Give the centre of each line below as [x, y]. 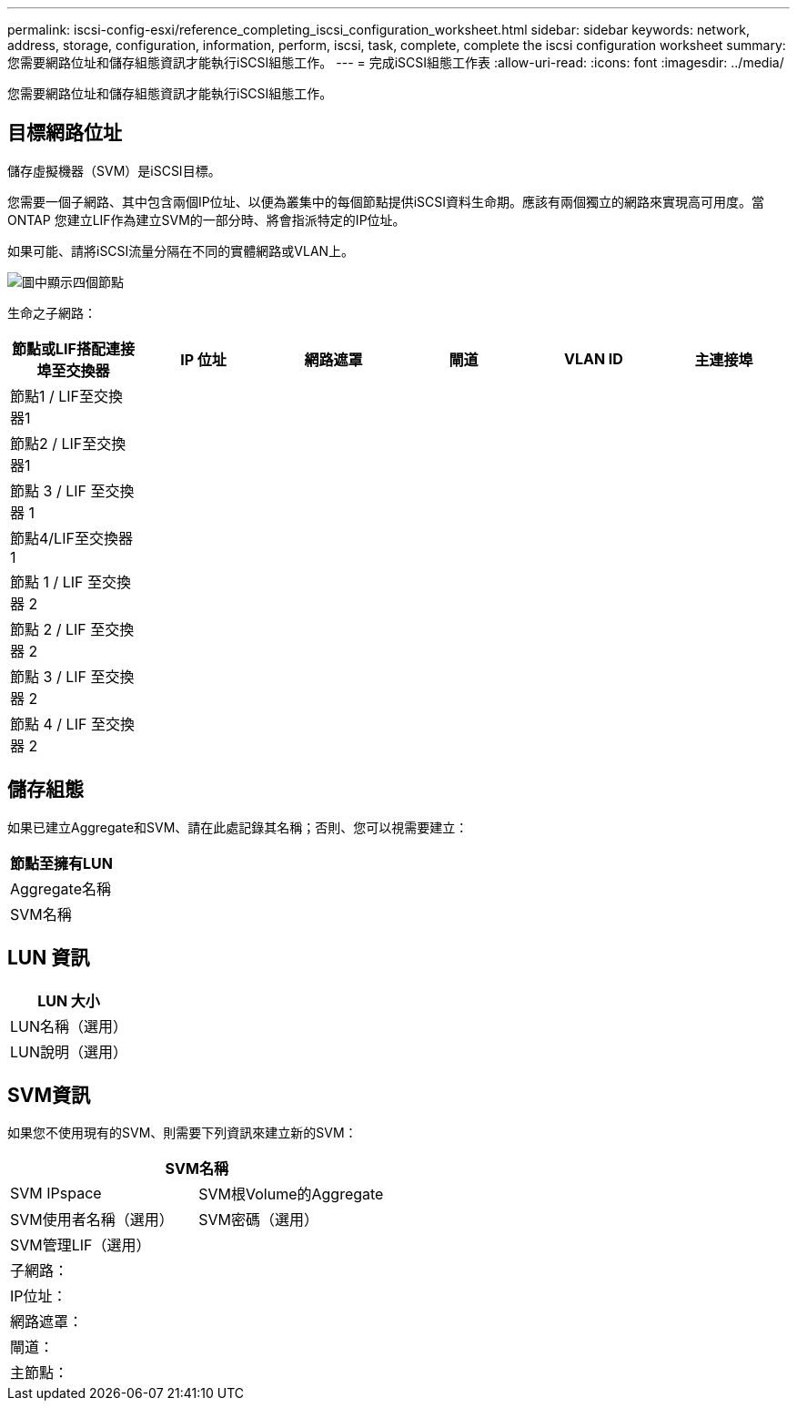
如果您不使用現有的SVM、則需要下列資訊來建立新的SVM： [182, 1133]
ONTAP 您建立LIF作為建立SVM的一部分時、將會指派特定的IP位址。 [207, 219]
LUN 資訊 [49, 958]
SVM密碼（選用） [258, 1220]
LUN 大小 [69, 1000]
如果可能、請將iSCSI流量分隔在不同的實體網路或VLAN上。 [181, 250]
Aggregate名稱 [61, 888]
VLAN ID [593, 358]
